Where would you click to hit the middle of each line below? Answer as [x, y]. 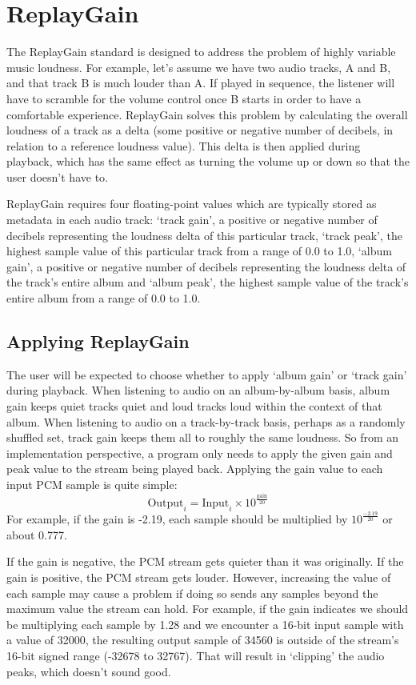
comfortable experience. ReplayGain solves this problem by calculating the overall [207, 114]
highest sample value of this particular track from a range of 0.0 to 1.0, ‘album [199, 251]
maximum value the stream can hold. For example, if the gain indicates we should [208, 609]
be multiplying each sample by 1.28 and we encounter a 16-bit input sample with [205, 624]
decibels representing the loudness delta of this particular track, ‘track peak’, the [204, 235]
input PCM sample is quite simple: [92, 484]
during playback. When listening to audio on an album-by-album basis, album [198, 390]
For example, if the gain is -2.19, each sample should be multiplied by [177, 519]
